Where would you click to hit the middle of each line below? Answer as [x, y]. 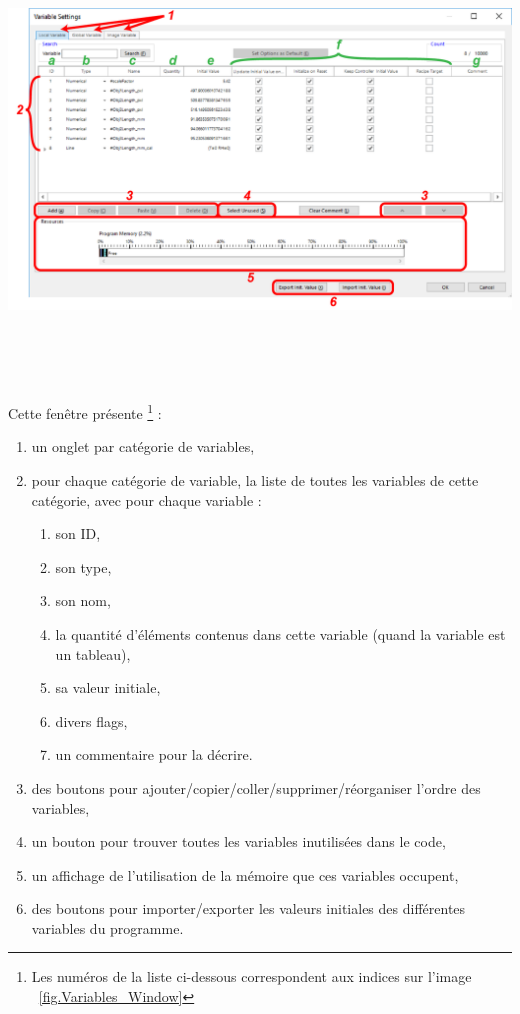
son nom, [83, 600]
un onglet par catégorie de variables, [143, 446]
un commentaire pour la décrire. [154, 754]
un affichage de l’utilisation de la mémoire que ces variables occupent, [245, 874]
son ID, [78, 533]
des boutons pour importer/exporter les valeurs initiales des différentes [248, 908]
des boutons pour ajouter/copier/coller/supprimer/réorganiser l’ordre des [256, 787]
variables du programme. [107, 927]
